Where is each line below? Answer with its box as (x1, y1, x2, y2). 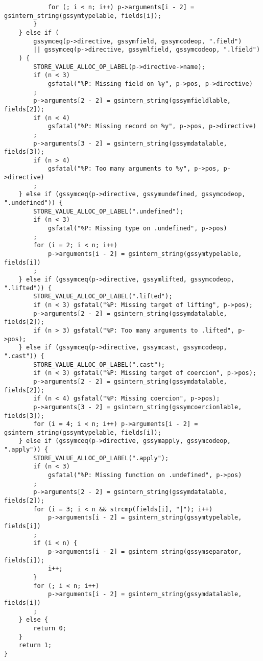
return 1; (18, 642, 52, 649)
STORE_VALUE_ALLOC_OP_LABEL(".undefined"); (33, 207, 183, 215)
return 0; (33, 624, 66, 632)
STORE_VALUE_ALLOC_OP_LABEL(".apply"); (33, 454, 169, 462)
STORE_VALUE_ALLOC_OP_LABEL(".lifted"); (33, 293, 173, 300)
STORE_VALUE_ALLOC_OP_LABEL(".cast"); (33, 361, 165, 368)
